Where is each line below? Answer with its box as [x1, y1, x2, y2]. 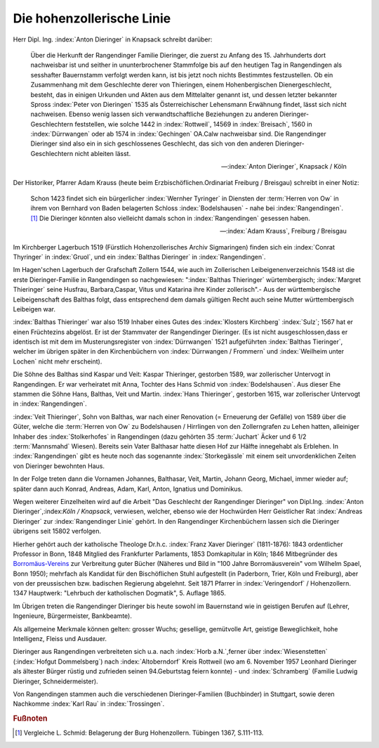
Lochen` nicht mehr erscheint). [13, 357, 102, 366]
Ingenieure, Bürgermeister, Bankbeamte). [13, 612, 133, 620]
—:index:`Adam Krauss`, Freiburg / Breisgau [220, 227, 347, 236]
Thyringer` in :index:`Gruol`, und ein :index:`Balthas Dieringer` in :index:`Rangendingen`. [13, 252, 266, 261]
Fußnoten [13, 714, 48, 723]
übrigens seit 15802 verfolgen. [13, 527, 102, 536]
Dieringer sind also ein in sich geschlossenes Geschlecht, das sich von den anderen [30, 139, 274, 148]
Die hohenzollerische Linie [13, 11, 171, 26]
